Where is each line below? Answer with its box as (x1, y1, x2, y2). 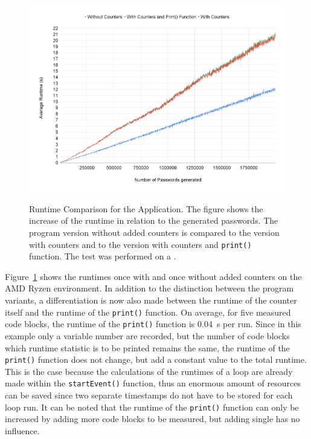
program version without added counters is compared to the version (29, 226, 280, 238)
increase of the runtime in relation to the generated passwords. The (29, 214, 278, 227)
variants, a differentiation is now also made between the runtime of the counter (5, 294, 297, 306)
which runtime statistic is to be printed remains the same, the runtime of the (5, 341, 290, 354)
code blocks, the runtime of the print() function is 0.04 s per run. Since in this (5, 317, 301, 330)
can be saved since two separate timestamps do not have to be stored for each (5, 389, 293, 401)
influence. (5, 424, 40, 437)
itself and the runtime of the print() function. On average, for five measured (5, 305, 291, 318)
